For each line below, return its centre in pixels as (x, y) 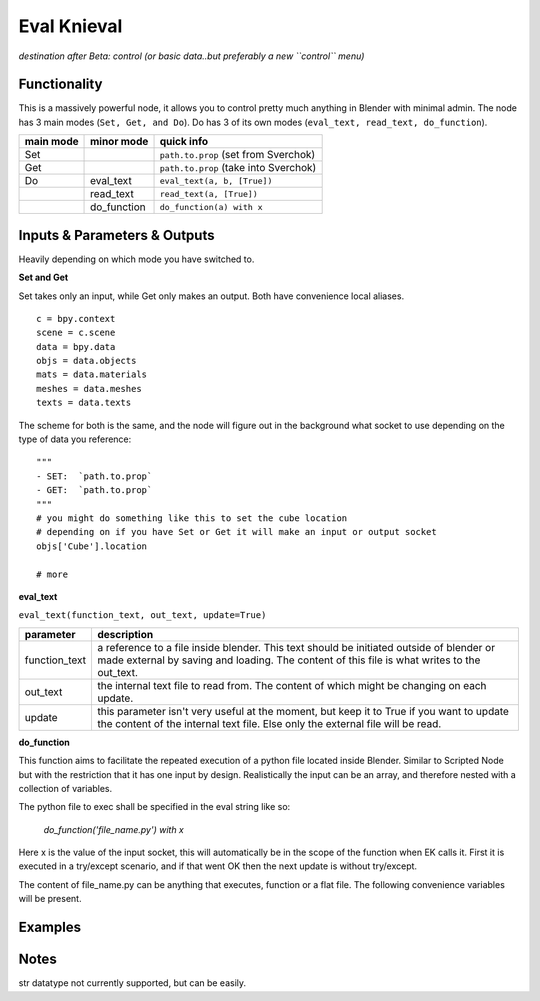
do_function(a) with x (211, 206)
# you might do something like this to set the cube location (192, 518)
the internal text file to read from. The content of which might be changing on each (291, 685)
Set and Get (43, 277)
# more (52, 574)
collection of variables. (65, 788)
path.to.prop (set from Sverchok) (237, 155)
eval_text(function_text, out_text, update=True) (142, 615)
